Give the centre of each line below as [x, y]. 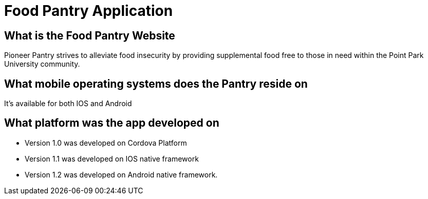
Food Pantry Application [89, 11]
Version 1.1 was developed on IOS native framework [112, 158]
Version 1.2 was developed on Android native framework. [121, 174]
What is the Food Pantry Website [90, 35]
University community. [42, 64]
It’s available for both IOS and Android [68, 104]
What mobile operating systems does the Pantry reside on [156, 84]
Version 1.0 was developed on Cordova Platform [106, 143]
